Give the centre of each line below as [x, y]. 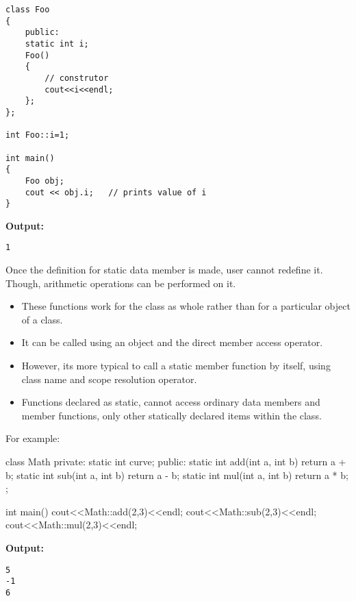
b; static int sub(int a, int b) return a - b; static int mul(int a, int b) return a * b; [177, 475]
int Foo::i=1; [38, 135]
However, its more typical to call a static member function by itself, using [176, 366]
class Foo [28, 10]
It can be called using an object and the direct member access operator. [172, 342]
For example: [33, 438]
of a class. [42, 319]
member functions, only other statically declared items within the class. [171, 415]
